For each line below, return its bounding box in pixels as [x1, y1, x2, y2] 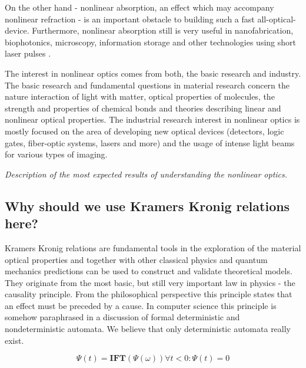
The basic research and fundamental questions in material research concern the [5, 78, 290, 91]
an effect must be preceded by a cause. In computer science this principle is [5, 299, 277, 311]
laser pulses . [5, 47, 51, 60]
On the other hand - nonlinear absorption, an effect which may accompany [5, 1, 274, 13]
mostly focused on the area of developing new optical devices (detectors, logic [5, 124, 284, 137]
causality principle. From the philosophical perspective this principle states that [5, 288, 292, 300]
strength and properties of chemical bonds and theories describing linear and [5, 101, 281, 114]
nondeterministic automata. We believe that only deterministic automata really [5, 323, 291, 335]
